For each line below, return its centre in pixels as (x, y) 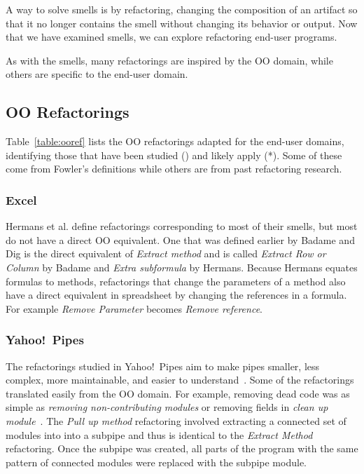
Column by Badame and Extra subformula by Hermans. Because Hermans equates (182, 267)
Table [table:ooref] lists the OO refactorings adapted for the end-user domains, (175, 141)
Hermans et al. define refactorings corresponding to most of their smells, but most (182, 226)
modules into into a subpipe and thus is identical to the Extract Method (159, 434)
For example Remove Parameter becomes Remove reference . (134, 308)
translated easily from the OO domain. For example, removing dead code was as (178, 393)
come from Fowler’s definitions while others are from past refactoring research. (174, 169)
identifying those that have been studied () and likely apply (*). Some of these (174, 155)
